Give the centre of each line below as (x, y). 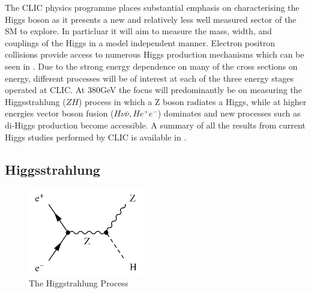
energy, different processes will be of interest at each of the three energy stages (149, 78)
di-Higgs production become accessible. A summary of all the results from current (155, 125)
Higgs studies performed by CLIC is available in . (96, 137)
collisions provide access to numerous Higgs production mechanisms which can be (155, 54)
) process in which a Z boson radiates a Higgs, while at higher (192, 101)
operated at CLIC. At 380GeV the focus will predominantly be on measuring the (153, 90)
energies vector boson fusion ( (59, 113)
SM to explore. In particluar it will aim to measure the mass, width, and (138, 31)
